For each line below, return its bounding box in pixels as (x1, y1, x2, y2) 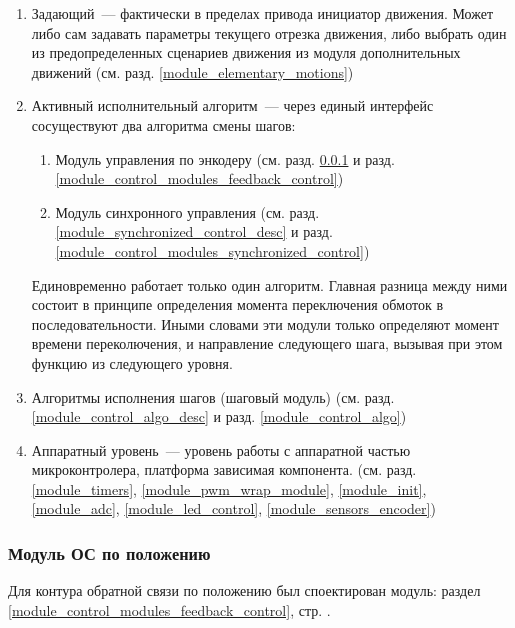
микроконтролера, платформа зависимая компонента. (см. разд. (31, 459, 417, 480)
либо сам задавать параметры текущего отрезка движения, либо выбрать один (31, 22, 507, 43)
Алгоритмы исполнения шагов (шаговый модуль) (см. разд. (31, 386, 395, 407)
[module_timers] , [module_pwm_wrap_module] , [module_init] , (31, 478, 427, 499)
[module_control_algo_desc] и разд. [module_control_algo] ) (31, 406, 407, 427)
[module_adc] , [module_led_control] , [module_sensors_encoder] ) (31, 498, 436, 519)
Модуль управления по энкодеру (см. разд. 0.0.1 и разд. (55, 148, 395, 169)
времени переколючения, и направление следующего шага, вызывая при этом (31, 333, 503, 354)
